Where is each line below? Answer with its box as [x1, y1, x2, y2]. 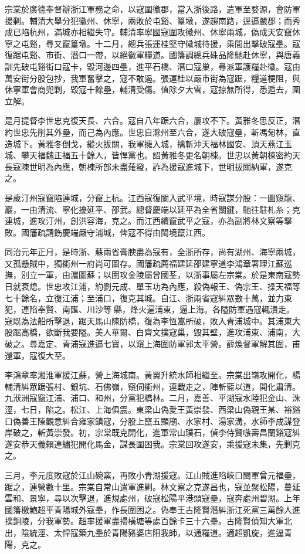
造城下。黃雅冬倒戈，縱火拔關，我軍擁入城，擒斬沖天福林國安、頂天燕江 [5, 137, 284, 149]
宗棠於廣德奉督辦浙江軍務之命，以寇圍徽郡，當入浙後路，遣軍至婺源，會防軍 [5, 3, 300, 15]
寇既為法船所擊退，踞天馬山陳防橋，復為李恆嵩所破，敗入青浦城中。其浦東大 [5, 314, 300, 327]
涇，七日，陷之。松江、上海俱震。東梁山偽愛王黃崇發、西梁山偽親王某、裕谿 [5, 403, 300, 415]
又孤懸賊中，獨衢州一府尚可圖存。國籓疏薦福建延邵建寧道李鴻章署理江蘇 [5, 257, 284, 269]
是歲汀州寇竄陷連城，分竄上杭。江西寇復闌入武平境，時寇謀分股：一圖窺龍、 [5, 191, 300, 203]
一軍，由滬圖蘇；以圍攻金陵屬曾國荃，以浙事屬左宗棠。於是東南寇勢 [37, 268, 300, 281]
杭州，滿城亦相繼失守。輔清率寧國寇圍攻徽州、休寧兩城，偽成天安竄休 [29, 26, 300, 38]
